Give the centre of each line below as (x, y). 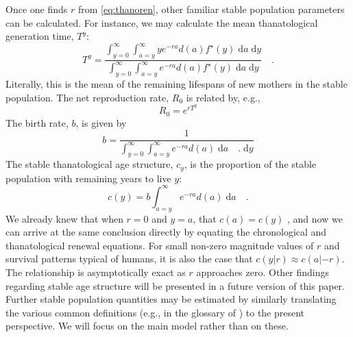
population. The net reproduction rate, (87, 97)
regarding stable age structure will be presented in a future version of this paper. (175, 285)
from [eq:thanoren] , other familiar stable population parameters (211, 9)
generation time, (40, 36)
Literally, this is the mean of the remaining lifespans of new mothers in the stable (176, 84)
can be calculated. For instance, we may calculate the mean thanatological (162, 22)
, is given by (101, 122)
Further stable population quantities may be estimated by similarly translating (171, 299)
